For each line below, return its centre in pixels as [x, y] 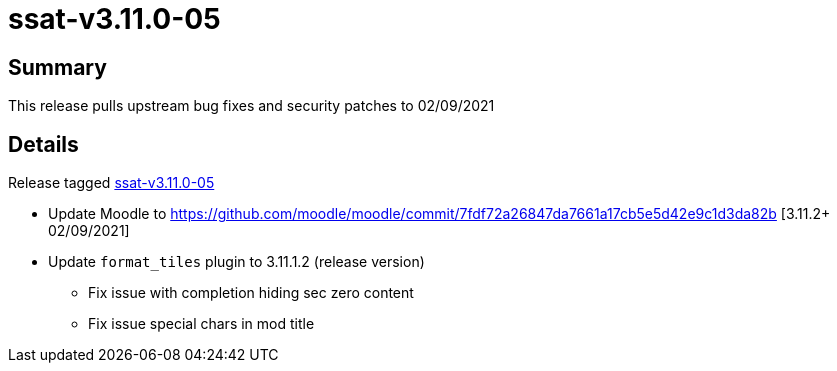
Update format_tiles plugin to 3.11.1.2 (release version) [236, 262]
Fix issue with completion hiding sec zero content [251, 293]
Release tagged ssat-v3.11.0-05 [111, 183]
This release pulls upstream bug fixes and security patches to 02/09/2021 [251, 106]
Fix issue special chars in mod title [201, 324]
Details [43, 144]
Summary [57, 67]
